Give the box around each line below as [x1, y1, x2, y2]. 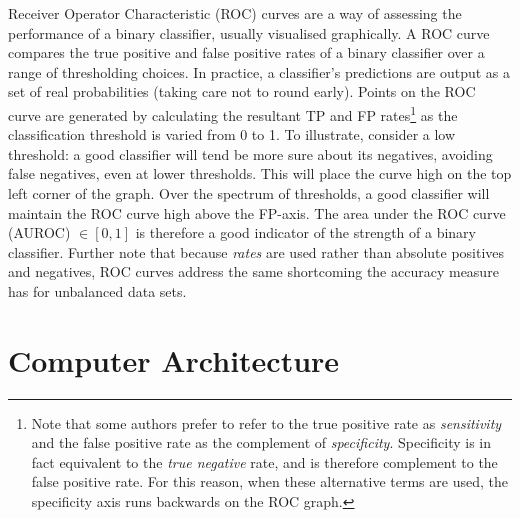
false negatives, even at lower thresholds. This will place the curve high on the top [8, 163, 512, 184]
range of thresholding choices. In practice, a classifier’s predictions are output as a [8, 61, 511, 82]
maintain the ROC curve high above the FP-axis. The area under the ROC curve [8, 202, 506, 223]
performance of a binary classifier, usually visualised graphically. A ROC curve [8, 22, 490, 43]
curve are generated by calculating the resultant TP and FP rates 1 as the [8, 101, 458, 125]
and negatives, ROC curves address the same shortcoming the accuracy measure [8, 261, 499, 282]
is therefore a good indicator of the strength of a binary [135, 222, 476, 243]
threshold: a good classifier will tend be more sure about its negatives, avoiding [8, 143, 493, 164]
